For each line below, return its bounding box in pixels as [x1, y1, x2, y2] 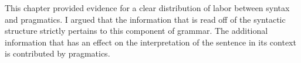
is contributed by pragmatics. [5, 47, 110, 60]
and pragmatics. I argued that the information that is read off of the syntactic [5, 13, 286, 25]
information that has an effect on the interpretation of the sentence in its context [5, 36, 296, 48]
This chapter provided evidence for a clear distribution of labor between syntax [5, 2, 290, 13]
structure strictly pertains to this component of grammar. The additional [5, 24, 268, 37]
